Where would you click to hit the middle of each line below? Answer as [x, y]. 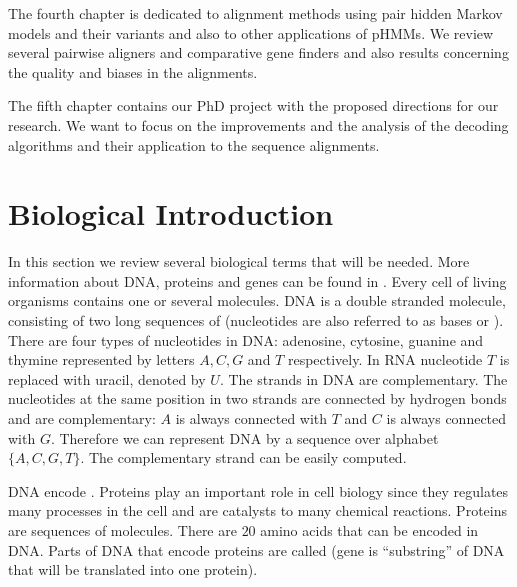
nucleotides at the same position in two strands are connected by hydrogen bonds [257, 398]
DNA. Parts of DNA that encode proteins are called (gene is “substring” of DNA [256, 549]
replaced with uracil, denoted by [107, 378]
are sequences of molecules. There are [122, 530]
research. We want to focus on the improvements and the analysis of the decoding [258, 124]
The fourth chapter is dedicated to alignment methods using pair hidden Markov [255, 13]
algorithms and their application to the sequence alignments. [194, 144]
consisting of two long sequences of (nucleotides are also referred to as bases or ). [256, 320]
